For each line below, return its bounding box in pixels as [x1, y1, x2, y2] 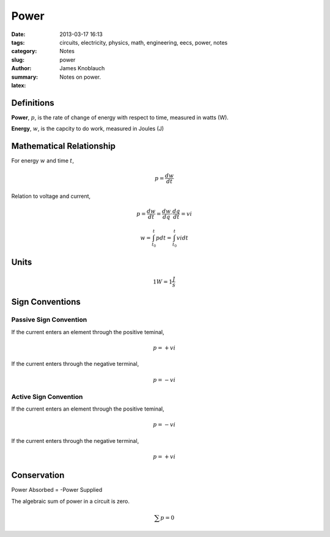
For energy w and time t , [11, 157, 75, 164]
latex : [11, 81, 26, 89]
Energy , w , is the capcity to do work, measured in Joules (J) [11, 125, 164, 133]
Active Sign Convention [11, 392, 83, 401]
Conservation [11, 470, 65, 481]
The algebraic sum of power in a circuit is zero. [11, 497, 130, 505]
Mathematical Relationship [11, 141, 116, 151]
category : [11, 48, 37, 55]
